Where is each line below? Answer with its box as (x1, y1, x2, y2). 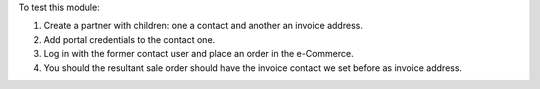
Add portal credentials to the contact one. (43, 33, 216, 45)
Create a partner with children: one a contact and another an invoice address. (43, 20, 364, 32)
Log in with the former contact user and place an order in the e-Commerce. (43, 48, 354, 60)
